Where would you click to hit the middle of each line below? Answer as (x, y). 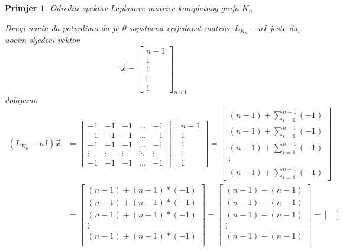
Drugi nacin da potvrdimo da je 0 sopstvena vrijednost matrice (118, 27)
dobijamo (21, 100)
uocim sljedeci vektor (42, 40)
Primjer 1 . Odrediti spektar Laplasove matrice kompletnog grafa (122, 8)
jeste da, (285, 27)
